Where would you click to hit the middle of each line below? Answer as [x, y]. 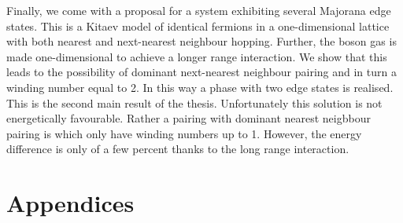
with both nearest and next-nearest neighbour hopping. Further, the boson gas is [201, 41]
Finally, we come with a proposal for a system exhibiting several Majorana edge [199, 10]
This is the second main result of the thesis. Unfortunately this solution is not [194, 102]
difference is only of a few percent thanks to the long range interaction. [178, 149]
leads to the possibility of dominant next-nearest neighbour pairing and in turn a [201, 72]
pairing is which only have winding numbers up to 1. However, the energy [184, 133]
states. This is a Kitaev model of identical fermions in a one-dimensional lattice [198, 26]
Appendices [70, 203]
